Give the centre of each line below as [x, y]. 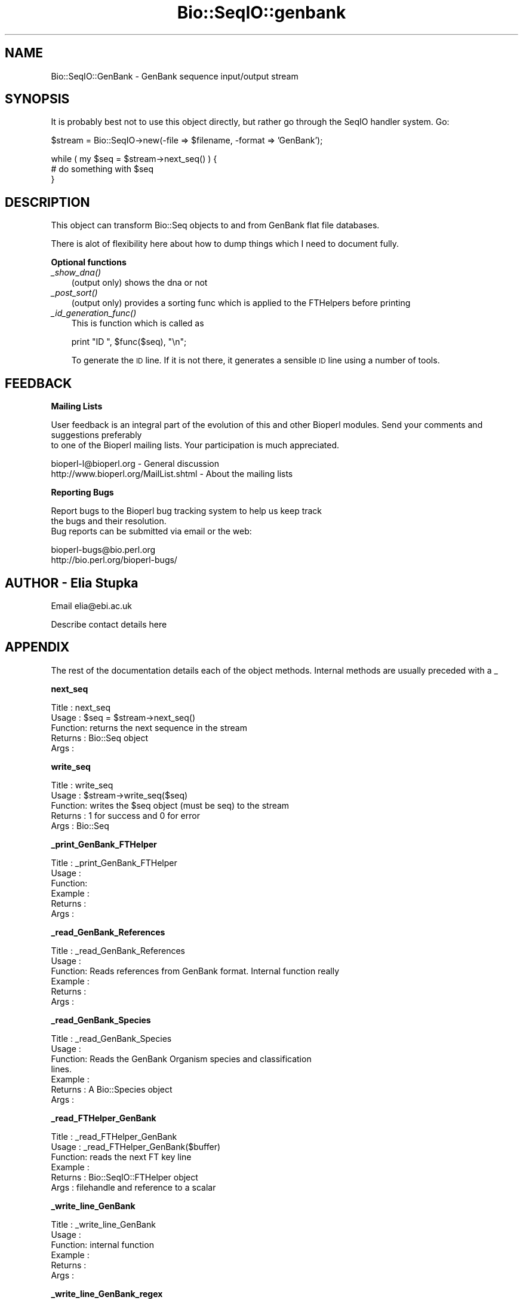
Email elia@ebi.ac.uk [91, 605]
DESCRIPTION [47, 202]
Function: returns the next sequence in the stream [149, 727]
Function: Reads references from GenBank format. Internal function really [195, 971]
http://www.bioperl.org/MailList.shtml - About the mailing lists [172, 474]
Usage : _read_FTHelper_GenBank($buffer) [136, 1146]
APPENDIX [37, 647]
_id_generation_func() [94, 313]
